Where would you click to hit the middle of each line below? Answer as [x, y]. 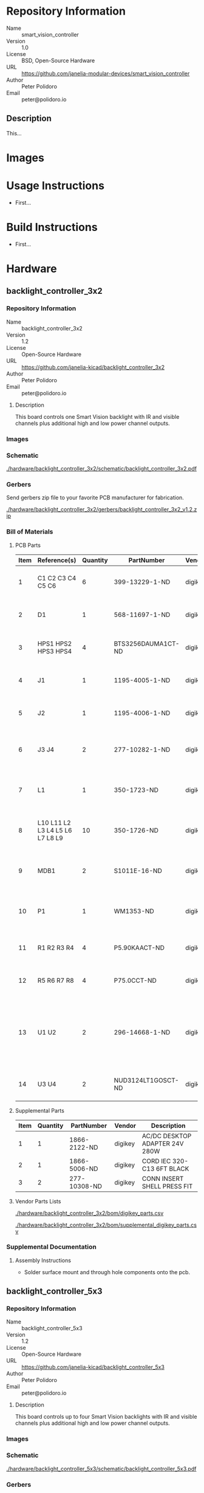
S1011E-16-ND [138, 871]
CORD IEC [156, 1161]
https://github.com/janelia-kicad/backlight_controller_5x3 [93, 1367]
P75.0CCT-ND [135, 980]
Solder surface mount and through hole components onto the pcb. [107, 1272]
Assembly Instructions [43, 1260]
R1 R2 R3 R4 [56, 947]
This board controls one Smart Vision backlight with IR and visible [97, 416]
